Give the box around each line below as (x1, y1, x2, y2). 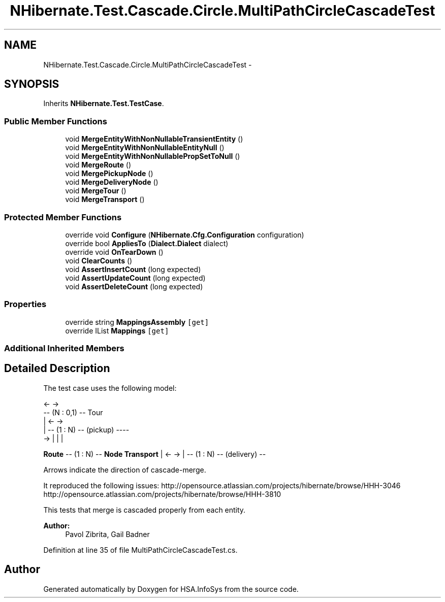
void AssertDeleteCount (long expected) (65, 282, 203, 291)
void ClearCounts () (65, 256, 133, 265)
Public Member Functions (4, 116, 107, 126)
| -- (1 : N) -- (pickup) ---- (43, 425, 130, 434)
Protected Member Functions (4, 212, 122, 222)
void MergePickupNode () (65, 169, 153, 178)
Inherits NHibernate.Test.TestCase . (43, 99, 164, 108)
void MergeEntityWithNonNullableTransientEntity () (65, 135, 243, 144)
